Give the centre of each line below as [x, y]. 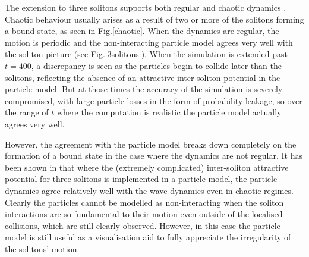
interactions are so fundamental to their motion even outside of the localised [144, 214]
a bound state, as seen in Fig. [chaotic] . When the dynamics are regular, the [142, 31]
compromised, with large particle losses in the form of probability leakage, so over [154, 100]
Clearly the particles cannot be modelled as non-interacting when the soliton [144, 202]
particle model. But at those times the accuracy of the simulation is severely [144, 89]
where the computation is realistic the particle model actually [169, 112]
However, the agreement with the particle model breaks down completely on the [151, 144]
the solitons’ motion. [42, 248]
